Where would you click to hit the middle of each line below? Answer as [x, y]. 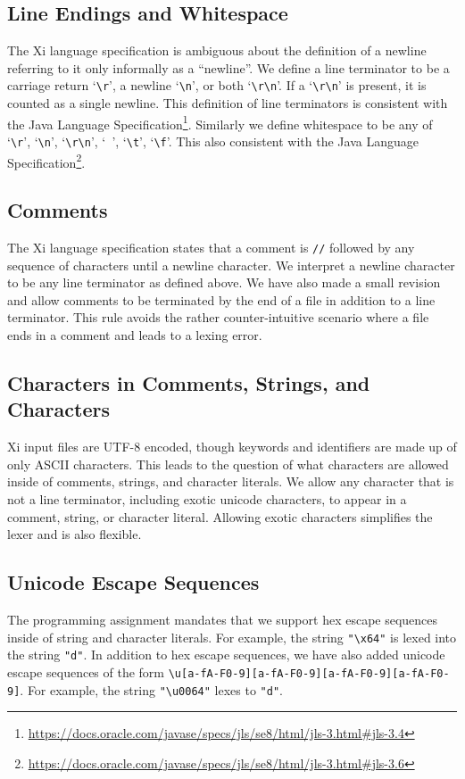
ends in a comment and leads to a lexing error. [135, 335]
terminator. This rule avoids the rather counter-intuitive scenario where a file [218, 317]
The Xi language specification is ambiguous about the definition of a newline [217, 50]
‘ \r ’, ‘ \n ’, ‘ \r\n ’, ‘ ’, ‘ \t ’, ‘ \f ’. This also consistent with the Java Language [213, 141]
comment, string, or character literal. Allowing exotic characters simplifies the [220, 516]
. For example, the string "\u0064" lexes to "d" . [151, 689]
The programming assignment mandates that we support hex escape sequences [223, 619]
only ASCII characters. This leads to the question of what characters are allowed [228, 464]
